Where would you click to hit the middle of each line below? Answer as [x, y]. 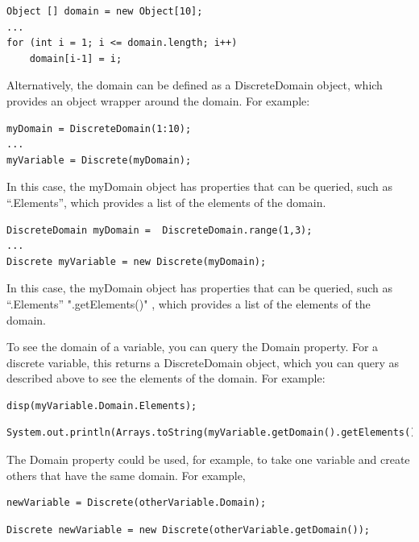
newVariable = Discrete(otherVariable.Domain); [137, 503]
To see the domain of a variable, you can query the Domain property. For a [193, 347]
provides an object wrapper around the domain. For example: [158, 100]
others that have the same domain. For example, [126, 475]
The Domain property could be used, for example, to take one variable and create [208, 459]
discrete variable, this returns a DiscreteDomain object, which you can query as [203, 362]
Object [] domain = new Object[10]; [105, 11]
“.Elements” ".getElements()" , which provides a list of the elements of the [189, 303]
